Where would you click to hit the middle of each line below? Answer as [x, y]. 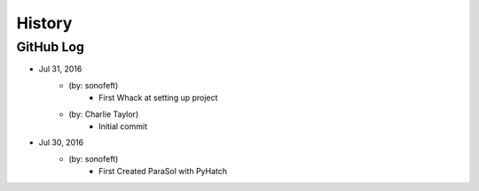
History [44, 23]
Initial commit [123, 126]
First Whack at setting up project [158, 98]
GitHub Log [50, 47]
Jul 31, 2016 [60, 69]
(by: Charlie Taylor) [104, 114]
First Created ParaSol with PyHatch [163, 172]
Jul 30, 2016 [61, 142]
